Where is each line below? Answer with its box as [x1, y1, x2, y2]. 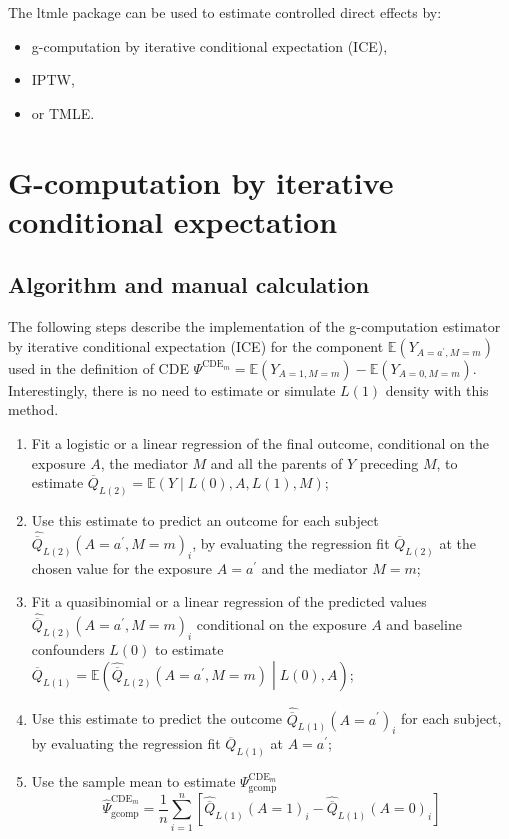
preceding [359, 452, 419, 473]
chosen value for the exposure [31, 557, 213, 578]
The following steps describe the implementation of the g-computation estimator [8, 316, 501, 337]
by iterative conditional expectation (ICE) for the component [8, 335, 384, 356]
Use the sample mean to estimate [31, 771, 236, 792]
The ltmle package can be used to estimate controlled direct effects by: [8, 2, 442, 22]
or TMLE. [31, 102, 95, 123]
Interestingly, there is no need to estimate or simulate [8, 379, 336, 400]
